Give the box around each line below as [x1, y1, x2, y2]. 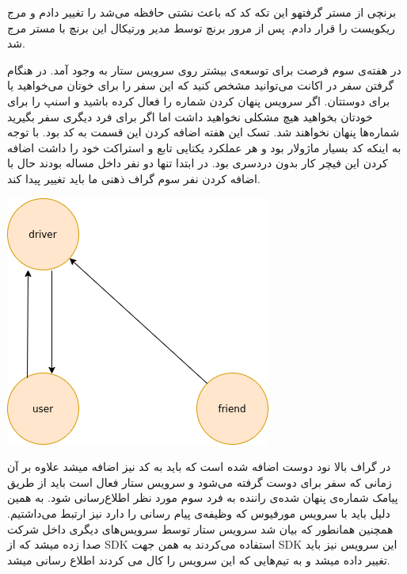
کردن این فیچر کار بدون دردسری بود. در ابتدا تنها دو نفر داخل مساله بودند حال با [7, 155, 388, 171]
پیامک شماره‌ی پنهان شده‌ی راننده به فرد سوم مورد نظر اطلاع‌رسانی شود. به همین [7, 489, 398, 506]
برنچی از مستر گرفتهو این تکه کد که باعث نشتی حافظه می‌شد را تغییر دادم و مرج [7, 4, 397, 20]
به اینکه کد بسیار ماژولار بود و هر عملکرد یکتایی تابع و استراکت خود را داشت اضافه [7, 139, 401, 155]
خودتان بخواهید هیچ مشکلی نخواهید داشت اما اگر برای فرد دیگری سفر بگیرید [7, 108, 373, 124]
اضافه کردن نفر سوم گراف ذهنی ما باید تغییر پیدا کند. [7, 170, 261, 186]
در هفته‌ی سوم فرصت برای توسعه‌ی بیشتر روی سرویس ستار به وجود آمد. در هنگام [7, 61, 401, 78]
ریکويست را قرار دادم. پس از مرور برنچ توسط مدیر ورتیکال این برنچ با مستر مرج [7, 19, 395, 36]
